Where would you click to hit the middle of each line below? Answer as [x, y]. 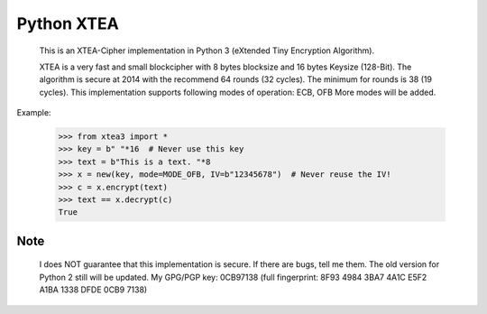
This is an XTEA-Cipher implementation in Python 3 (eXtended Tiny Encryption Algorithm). [207, 51]
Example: [34, 113]
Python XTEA [68, 23]
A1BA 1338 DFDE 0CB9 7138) [93, 290]
